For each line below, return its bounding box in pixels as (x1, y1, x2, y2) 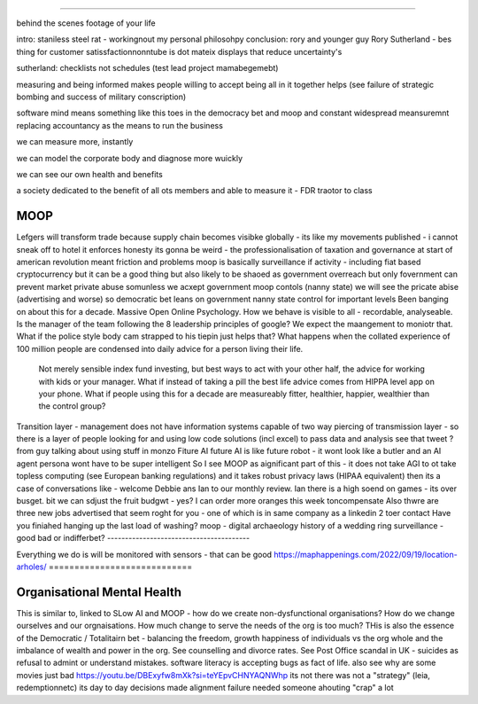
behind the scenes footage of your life (16, 18, 156, 28)
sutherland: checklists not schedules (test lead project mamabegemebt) (16, 63, 279, 74)
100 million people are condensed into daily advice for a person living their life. (16, 343, 304, 354)
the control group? (38, 401, 106, 411)
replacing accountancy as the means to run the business (16, 120, 223, 130)
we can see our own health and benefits (16, 168, 163, 179)
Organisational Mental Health (16, 584, 181, 599)
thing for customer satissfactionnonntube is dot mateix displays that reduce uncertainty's (16, 46, 343, 57)
